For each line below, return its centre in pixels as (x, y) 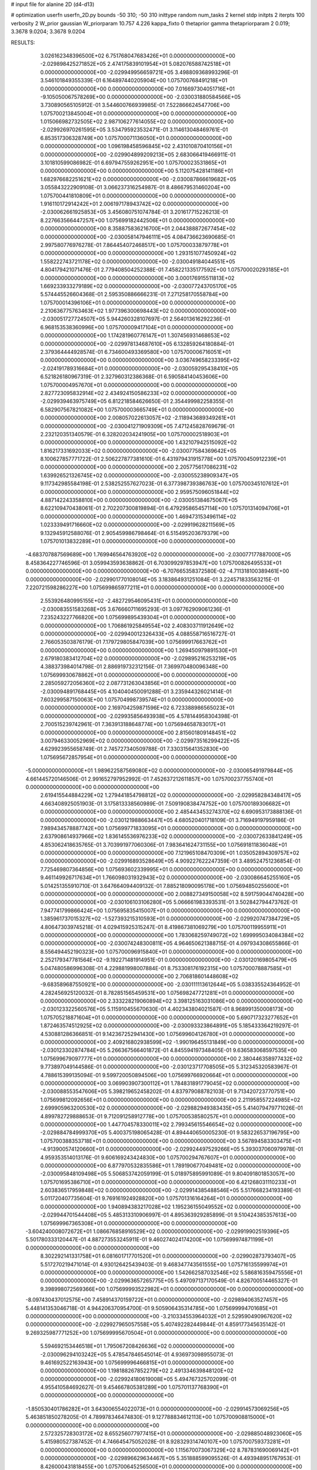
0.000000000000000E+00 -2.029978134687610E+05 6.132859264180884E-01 (137, 343)
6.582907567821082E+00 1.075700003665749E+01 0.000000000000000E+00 (137, 409)
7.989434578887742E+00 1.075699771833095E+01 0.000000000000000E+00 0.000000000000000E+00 (171, 828)
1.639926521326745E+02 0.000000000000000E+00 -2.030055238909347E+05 (139, 475)
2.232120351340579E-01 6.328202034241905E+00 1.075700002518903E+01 (134, 434)
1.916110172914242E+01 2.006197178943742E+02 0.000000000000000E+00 (134, 203)
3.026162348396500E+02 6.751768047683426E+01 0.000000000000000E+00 (138, 55)
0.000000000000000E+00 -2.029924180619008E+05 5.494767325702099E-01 (139, 1379)
